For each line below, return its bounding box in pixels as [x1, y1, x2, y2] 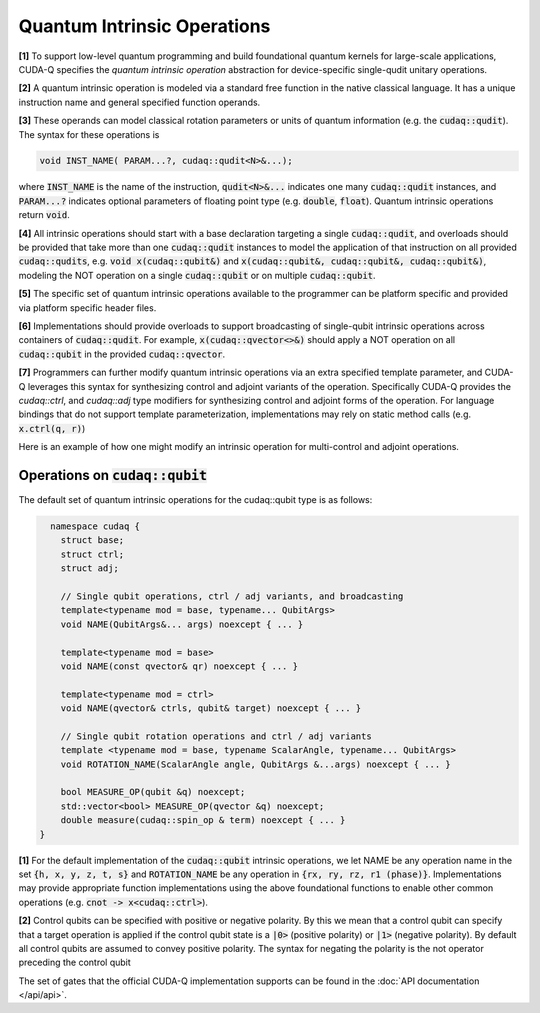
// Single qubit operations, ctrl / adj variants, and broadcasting [60, 590, 404, 602]
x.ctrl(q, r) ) [18, 422, 86, 434]
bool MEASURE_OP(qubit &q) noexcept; [60, 786, 246, 798]
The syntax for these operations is [18, 128, 160, 140]
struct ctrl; [60, 548, 125, 560]
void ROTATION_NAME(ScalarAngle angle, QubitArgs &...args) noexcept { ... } [60, 758, 452, 770]
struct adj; [60, 563, 120, 574]
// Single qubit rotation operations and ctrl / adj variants [60, 730, 372, 742]
